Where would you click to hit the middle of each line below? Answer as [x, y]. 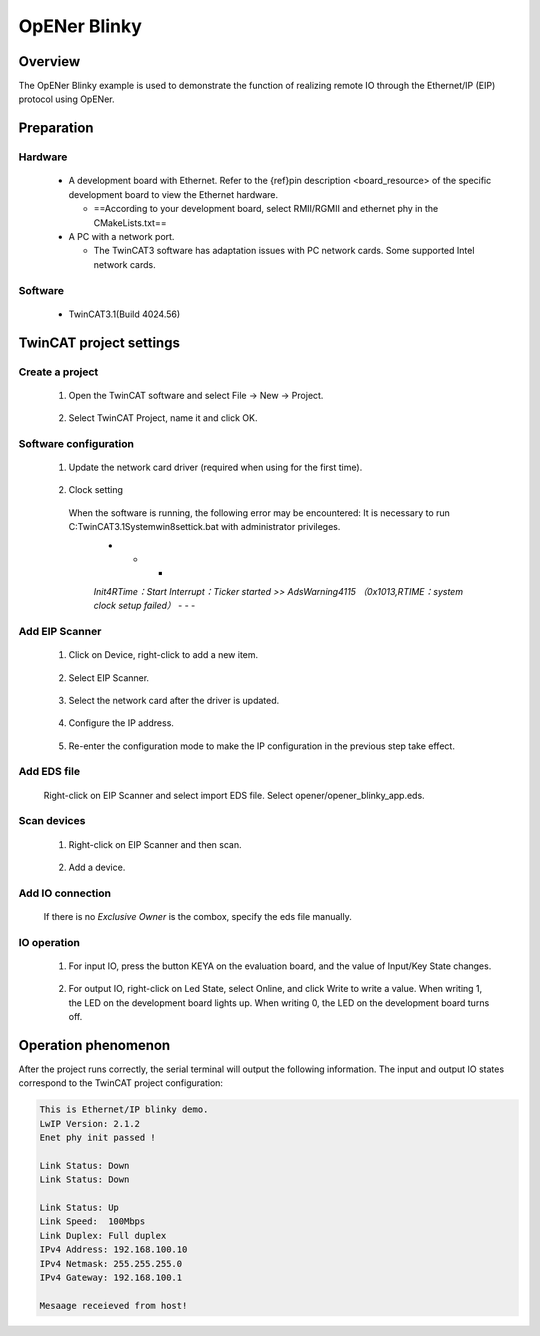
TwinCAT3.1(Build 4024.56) [124, 314]
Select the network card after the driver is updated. [174, 700]
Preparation [56, 128]
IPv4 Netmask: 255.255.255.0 [111, 1263]
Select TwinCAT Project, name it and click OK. [163, 418]
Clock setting [96, 490]
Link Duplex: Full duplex [103, 1235]
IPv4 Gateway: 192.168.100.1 [111, 1278]
